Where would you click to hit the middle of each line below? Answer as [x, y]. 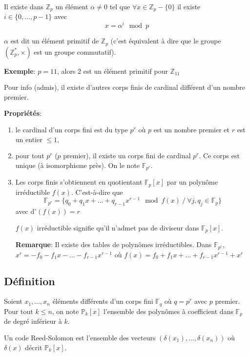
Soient [13, 301]
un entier [29, 139]
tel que [120, 6]
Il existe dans [24, 6]
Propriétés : [23, 113]
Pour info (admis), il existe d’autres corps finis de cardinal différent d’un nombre [124, 87]
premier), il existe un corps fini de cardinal [127, 156]
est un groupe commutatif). [75, 52]
